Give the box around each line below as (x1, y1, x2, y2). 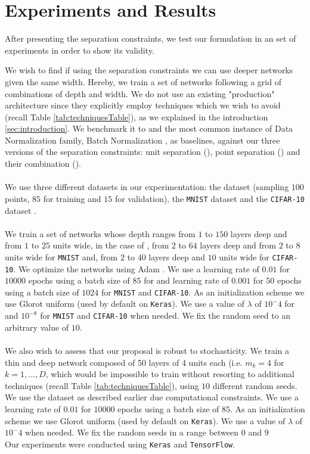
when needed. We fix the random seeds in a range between (25, 426, 239, 439)
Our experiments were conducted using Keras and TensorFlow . (5, 437, 235, 450)
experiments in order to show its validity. (5, 43, 154, 56)
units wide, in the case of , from (52, 239, 169, 251)
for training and (43, 192, 101, 204)
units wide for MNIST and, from (5, 250, 118, 263)
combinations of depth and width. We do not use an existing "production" (5, 87, 275, 99)
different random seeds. (212, 379, 297, 391)
